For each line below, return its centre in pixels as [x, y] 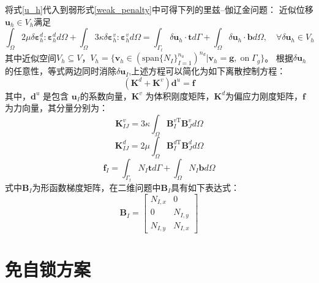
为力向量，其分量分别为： [56, 108]
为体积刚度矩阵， [180, 95]
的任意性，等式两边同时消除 [61, 71]
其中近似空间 [31, 57]
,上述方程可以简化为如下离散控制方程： [207, 71]
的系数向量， [106, 95]
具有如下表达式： [205, 187]
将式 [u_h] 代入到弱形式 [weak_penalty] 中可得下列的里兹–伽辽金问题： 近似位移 [159, 9]
